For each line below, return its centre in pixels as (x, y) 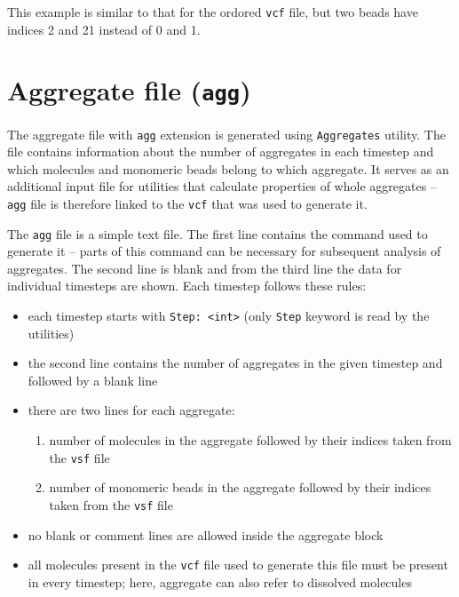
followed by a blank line (93, 380)
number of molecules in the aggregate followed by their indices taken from (250, 440)
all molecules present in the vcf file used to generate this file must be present (238, 565)
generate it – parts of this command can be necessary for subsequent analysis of (224, 251)
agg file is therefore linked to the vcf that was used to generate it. (187, 203)
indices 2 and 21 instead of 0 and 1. (104, 29)
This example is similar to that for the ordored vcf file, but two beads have (213, 12)
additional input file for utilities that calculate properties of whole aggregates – (222, 186)
